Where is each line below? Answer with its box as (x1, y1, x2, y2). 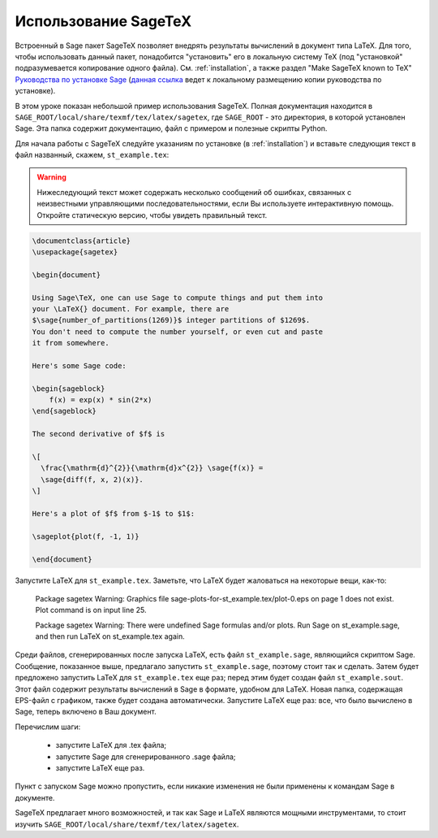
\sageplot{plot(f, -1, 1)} (32, 532, 140, 541)
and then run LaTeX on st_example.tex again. (35, 632, 186, 641)
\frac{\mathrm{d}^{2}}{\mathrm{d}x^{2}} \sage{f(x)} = (41, 463, 264, 473)
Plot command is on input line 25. (35, 606, 147, 615)
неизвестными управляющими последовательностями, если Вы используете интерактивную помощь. (36, 199, 394, 209)
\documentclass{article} (32, 236, 131, 245)
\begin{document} (32, 270, 101, 280)
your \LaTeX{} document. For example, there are (32, 304, 230, 313)
